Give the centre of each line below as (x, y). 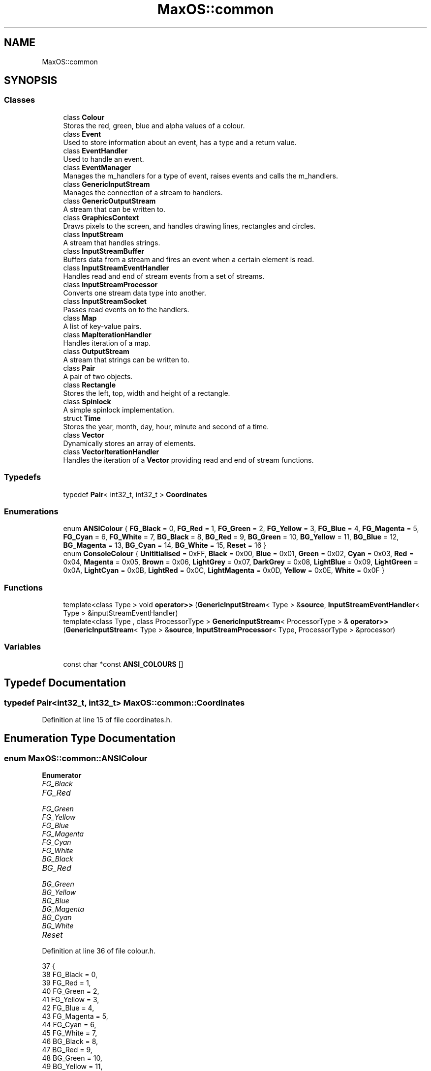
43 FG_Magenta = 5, (75, 1016)
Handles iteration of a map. (107, 343)
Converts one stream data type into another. (135, 293)
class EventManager (97, 167)
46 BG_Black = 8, (70, 1041)
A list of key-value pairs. (102, 326)
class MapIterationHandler (107, 334)
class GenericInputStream (107, 184)
